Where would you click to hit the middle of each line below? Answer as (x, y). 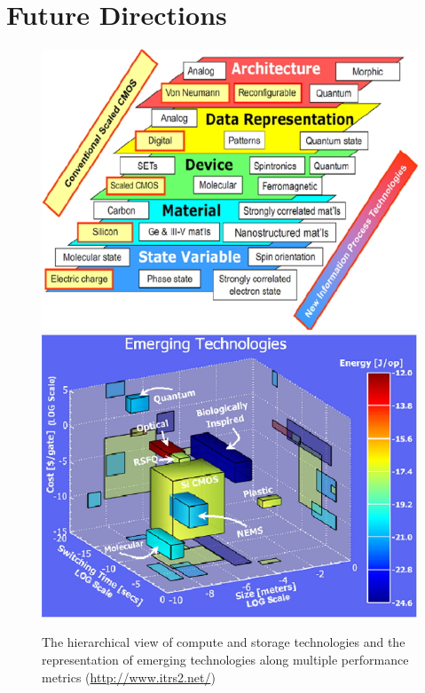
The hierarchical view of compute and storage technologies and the (224, 642)
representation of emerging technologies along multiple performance (225, 660)
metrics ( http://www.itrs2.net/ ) (129, 677)
